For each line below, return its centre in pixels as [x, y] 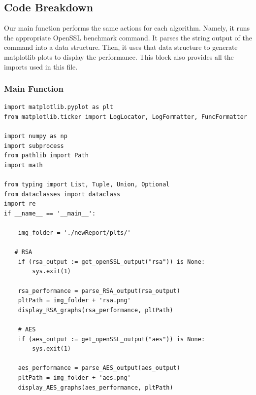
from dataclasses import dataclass [62, 194]
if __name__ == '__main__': [50, 213]
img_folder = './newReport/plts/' [74, 233]
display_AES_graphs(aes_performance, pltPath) [96, 387]
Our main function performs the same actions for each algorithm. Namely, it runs [127, 28]
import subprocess [34, 146]
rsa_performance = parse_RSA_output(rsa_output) [99, 291]
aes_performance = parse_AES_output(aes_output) [99, 368]
